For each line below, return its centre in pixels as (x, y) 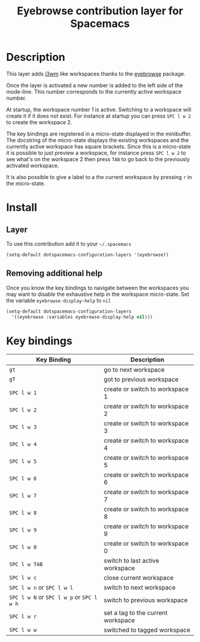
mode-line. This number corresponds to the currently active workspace (94, 91)
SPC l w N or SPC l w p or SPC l (53, 597)
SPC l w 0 (23, 547)
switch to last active (132, 561)
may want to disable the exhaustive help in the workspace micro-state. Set (98, 294)
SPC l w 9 (23, 530)
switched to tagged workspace (147, 630)
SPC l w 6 (23, 479)
